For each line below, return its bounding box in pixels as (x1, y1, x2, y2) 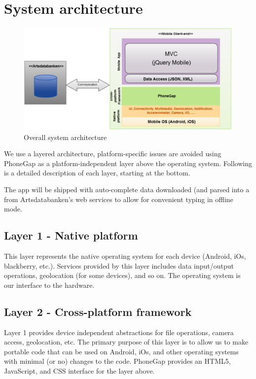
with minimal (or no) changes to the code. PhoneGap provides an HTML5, (4, 356, 231, 366)
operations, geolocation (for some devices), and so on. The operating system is (4, 270, 241, 280)
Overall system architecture (24, 132, 107, 142)
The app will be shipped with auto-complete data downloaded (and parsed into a (4, 184, 250, 194)
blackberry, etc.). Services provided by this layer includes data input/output (4, 260, 234, 271)
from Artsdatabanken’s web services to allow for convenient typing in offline (4, 194, 233, 204)
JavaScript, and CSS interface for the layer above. (4, 365, 155, 376)
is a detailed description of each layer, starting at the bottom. (4, 168, 190, 178)
